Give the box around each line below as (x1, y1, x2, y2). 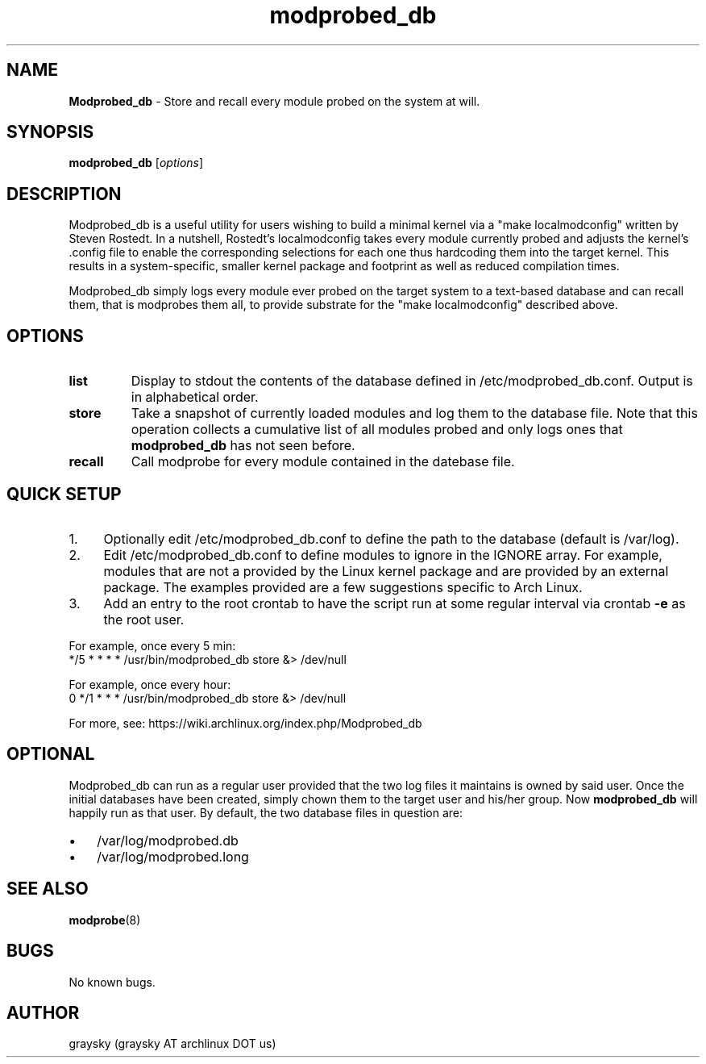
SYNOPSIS (6, 122, 94, 143)
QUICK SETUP (6, 483, 122, 504)
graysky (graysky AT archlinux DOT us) (69, 1037, 276, 1051)
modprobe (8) (69, 912, 141, 927)
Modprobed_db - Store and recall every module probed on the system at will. (69, 94, 480, 108)
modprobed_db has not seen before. (131, 437, 355, 454)
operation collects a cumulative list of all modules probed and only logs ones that (131, 421, 623, 438)
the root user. (103, 611, 185, 628)
